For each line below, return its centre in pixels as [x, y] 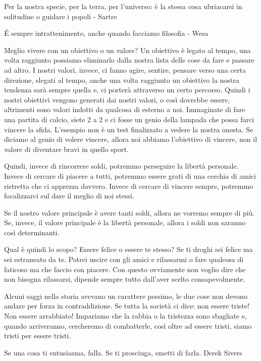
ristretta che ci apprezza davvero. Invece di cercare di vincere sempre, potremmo [129, 186]
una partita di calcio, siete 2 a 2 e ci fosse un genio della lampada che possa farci [129, 119]
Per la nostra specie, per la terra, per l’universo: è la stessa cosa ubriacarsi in [123, 6]
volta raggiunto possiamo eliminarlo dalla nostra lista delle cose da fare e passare [129, 60]
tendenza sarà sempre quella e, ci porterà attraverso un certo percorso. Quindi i [127, 90]
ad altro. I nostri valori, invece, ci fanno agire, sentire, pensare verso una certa [125, 69]
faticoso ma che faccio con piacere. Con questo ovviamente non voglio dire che [125, 269]
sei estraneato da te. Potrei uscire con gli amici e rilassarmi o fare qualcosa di [124, 259]
